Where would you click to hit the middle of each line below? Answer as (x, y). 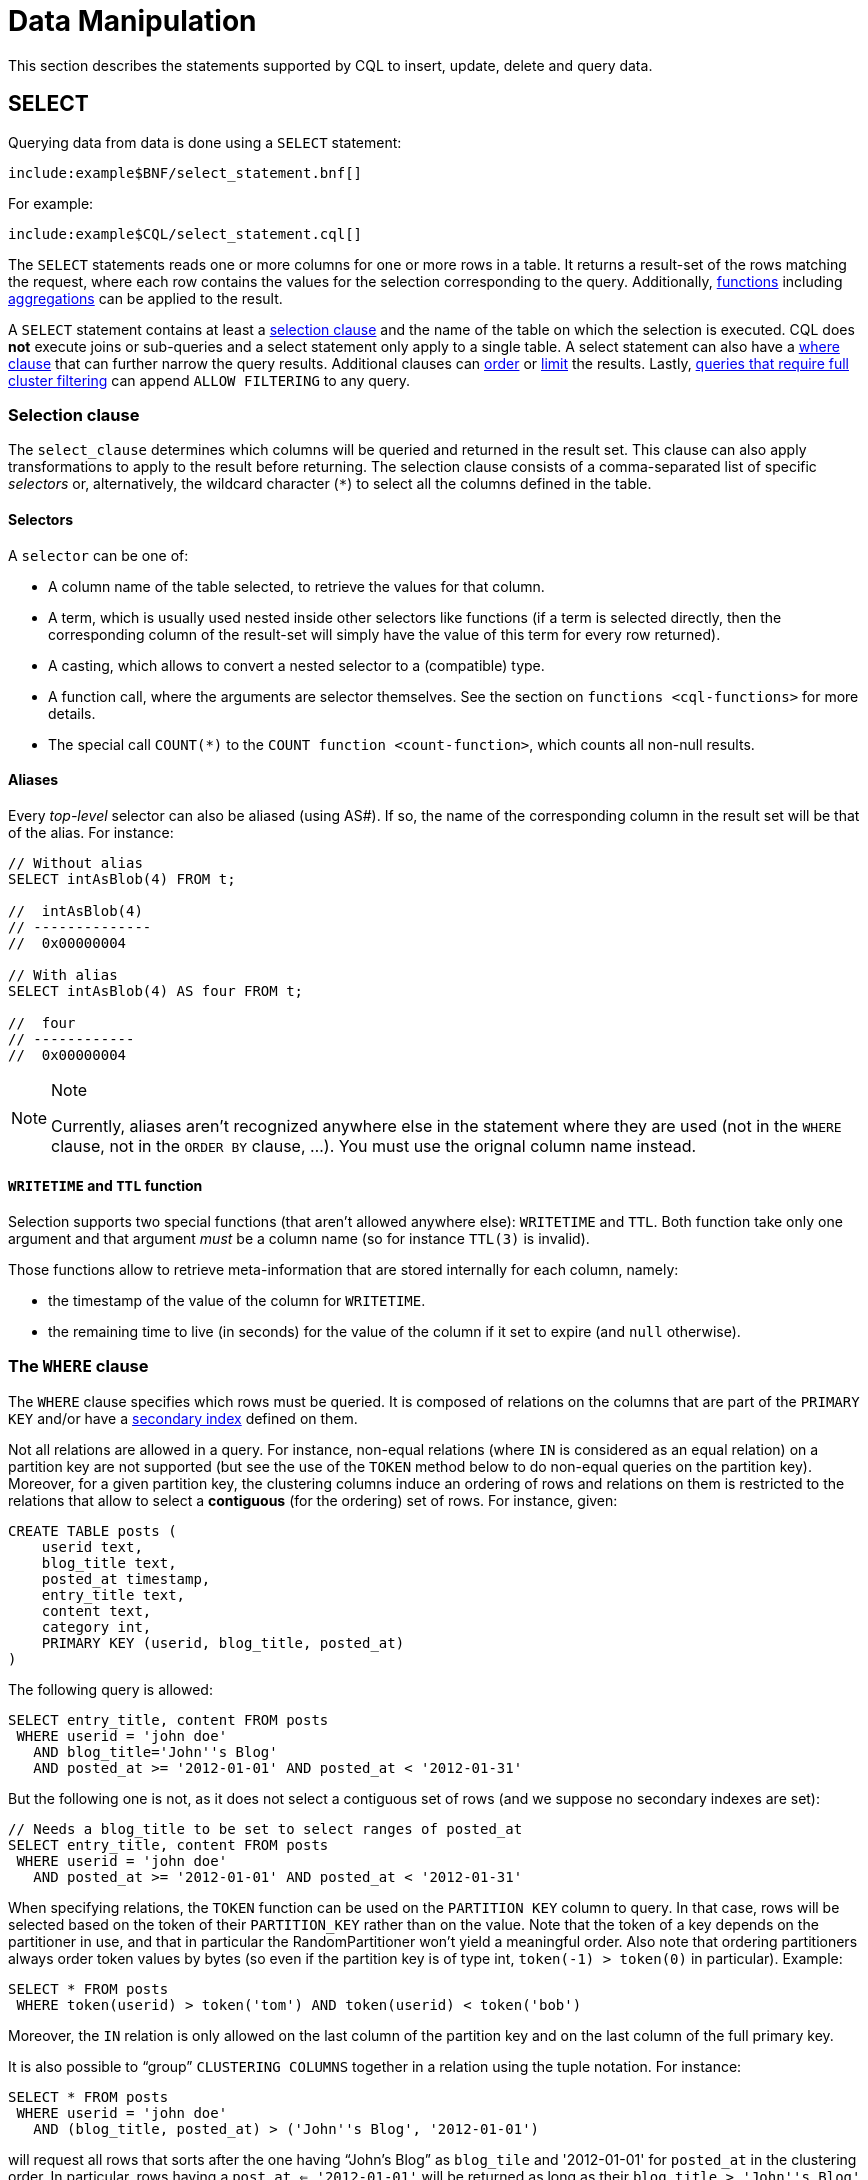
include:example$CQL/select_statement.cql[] (185, 233)
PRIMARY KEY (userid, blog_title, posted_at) (223, 1642)
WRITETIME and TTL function (105, 1186)
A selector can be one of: (98, 555)
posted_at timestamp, (126, 1578)
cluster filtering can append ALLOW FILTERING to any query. (209, 380)
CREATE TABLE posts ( (92, 1530)
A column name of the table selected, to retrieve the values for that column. (296, 586)
